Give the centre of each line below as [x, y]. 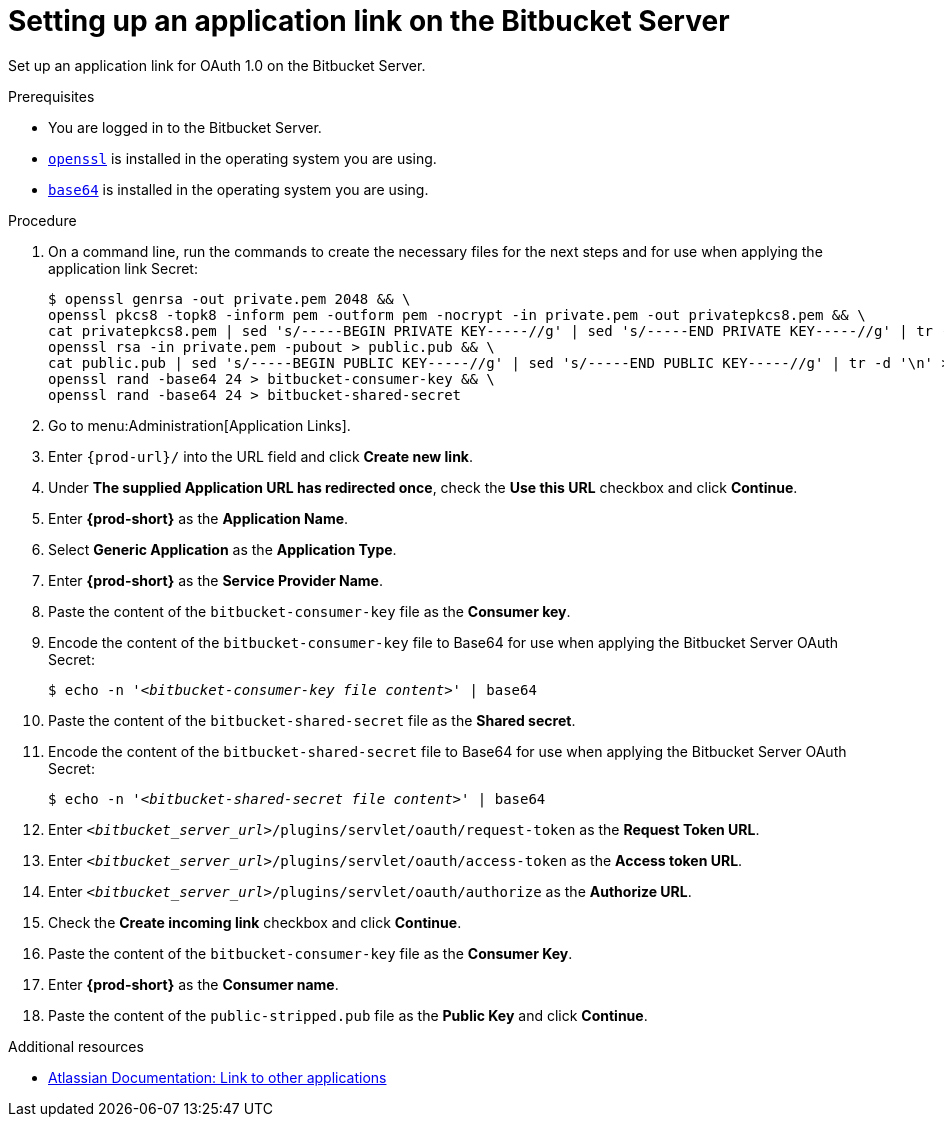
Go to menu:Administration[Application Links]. [199, 425]
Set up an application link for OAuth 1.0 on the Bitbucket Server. [217, 65]
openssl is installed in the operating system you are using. [242, 158]
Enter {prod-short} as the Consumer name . [193, 984]
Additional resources [76, 1046]
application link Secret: [123, 268]
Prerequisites [51, 96]
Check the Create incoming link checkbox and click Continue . [255, 922]
